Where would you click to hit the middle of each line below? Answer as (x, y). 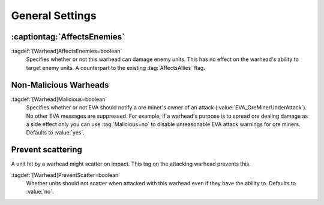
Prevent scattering (46, 150)
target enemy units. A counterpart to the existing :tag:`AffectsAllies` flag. (115, 68)
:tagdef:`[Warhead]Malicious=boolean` (59, 99)
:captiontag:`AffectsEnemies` (68, 37)
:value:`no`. (40, 192)
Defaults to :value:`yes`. (55, 133)
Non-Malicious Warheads (60, 85)
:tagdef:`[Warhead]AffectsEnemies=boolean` (67, 51)
